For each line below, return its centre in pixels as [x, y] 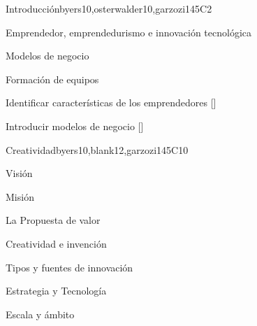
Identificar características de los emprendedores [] [111, 102]
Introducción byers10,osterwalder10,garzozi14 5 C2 [109, 8]
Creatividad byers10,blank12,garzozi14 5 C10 [97, 149]
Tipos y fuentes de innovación [69, 267]
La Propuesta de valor [53, 220]
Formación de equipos [52, 79]
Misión [20, 196]
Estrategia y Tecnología [56, 291]
